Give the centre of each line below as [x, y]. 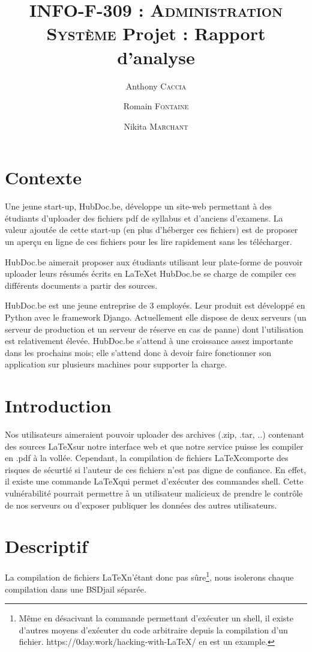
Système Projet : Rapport [156, 33]
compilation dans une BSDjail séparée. [76, 589]
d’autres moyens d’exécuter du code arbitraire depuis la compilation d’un [153, 629]
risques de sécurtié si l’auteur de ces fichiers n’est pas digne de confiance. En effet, [156, 469]
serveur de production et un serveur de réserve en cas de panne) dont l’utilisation [154, 329]
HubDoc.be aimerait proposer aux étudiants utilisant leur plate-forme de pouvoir [154, 261]
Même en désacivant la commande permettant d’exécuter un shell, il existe [156, 618]
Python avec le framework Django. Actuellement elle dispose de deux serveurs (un [156, 317]
